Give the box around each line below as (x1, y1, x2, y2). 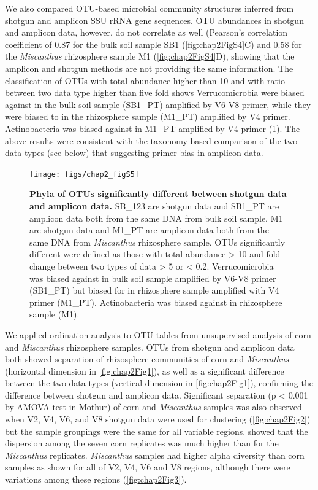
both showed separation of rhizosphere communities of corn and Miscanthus (5, 352, 289, 365)
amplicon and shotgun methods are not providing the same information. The (5, 61, 293, 74)
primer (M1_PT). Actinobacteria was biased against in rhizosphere (29, 295, 282, 308)
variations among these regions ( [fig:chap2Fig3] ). (5, 473, 187, 486)
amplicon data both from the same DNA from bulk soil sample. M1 (29, 211, 283, 224)
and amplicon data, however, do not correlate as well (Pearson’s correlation (5, 26, 288, 39)
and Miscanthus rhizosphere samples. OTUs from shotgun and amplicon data (5, 340, 295, 353)
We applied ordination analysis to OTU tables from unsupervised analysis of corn (5, 328, 311, 341)
